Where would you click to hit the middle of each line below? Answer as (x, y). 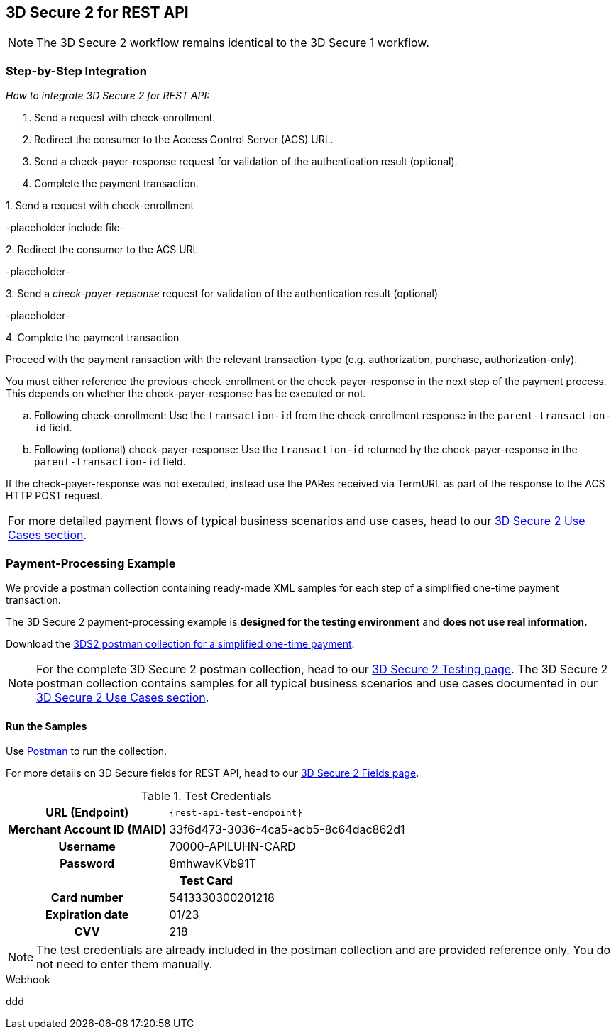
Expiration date (87, 915)
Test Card (207, 881)
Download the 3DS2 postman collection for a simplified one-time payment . (180, 643)
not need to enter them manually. (125, 964)
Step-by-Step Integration (76, 71)
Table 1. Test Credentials (206, 796)
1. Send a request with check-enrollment (100, 206)
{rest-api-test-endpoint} (236, 812)
